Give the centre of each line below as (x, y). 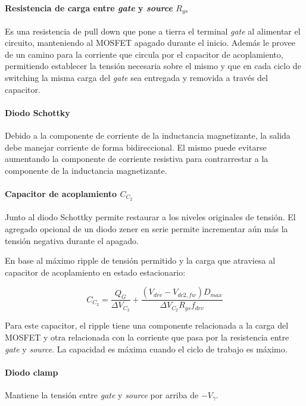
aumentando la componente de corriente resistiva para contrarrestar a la (137, 159)
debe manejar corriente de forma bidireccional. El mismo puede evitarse (136, 147)
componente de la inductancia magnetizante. (86, 170)
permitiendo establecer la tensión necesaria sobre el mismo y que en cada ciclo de (153, 66)
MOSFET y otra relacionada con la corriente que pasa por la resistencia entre (147, 337)
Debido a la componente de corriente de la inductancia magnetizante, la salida (148, 135)
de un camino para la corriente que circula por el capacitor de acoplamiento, (144, 54)
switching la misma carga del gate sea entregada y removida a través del (136, 78)
